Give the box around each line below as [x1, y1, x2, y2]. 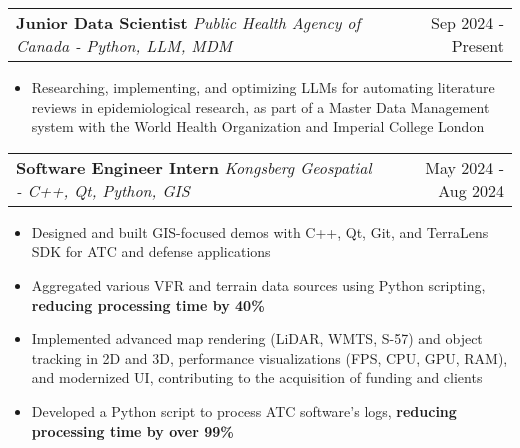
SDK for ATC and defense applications [31, 241, 271, 262]
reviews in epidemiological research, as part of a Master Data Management [31, 96, 490, 117]
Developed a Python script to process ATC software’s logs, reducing [31, 400, 457, 421]
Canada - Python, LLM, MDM [16, 34, 233, 57]
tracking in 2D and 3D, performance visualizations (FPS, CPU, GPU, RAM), [31, 347, 508, 368]
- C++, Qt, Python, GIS [16, 178, 190, 202]
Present [451, 34, 504, 57]
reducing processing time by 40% [31, 294, 265, 315]
